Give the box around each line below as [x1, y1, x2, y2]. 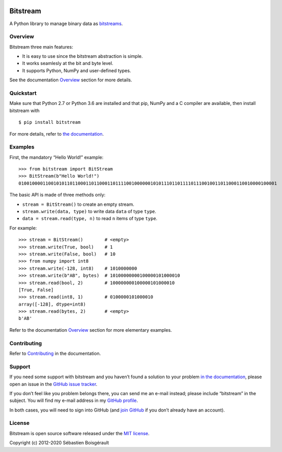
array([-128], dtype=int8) [18, 301, 86, 307]
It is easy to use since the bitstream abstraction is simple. [22, 53, 143, 59]
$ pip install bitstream [18, 119, 81, 125]
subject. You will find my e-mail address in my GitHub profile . [9, 397, 138, 404]
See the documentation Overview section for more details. [9, 77, 132, 83]
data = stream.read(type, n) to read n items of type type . [22, 216, 158, 222]
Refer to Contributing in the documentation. [9, 351, 101, 357]
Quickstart [9, 90, 37, 97]
